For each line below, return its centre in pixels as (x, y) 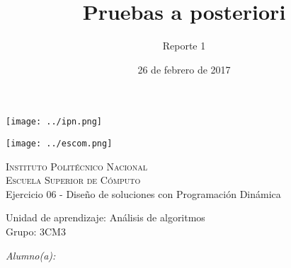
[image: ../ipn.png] (54, 122)
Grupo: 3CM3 (36, 231)
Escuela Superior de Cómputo (73, 180)
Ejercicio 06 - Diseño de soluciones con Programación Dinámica (143, 193)
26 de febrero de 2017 (184, 69)
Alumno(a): (31, 255)
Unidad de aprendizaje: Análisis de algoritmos (105, 217)
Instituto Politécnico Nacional (77, 166)
